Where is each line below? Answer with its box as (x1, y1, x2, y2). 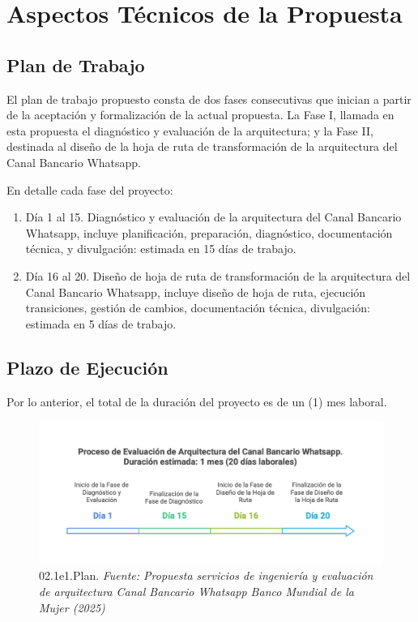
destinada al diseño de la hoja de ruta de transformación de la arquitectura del (6, 138, 398, 155)
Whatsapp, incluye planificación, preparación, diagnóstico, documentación (25, 224, 393, 241)
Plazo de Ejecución (6, 354, 168, 380)
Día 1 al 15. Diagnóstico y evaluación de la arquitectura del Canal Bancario (25, 208, 402, 225)
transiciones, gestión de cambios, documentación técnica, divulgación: (25, 299, 370, 316)
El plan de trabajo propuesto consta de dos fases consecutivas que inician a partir (6, 90, 412, 107)
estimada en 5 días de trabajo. (25, 315, 177, 332)
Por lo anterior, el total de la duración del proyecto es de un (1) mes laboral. (6, 393, 387, 410)
